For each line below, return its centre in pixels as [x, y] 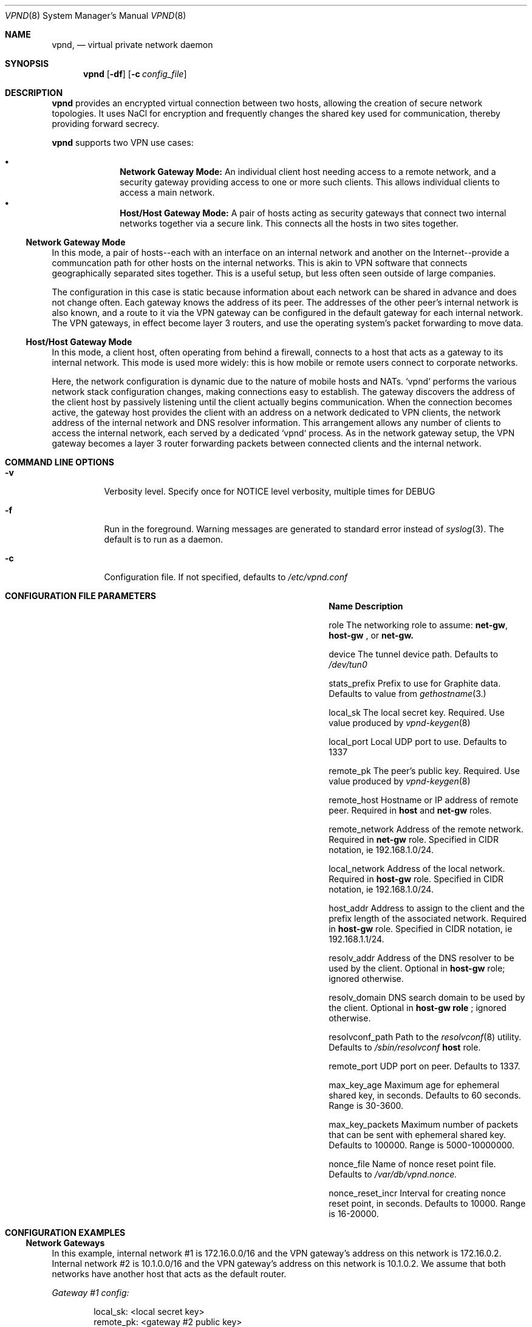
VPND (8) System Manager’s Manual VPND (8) [96, 15]
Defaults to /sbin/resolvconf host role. [405, 1047]
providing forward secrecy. [106, 124]
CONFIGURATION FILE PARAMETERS [80, 596]
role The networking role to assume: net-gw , [418, 625]
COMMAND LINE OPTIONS [60, 462]
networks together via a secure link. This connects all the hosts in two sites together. [289, 223]
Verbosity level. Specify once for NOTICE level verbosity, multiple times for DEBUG [270, 491]
